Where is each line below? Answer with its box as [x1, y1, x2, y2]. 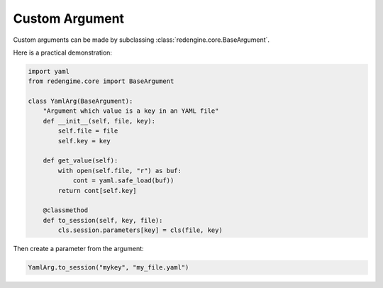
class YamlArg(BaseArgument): [28, 97, 133, 106]
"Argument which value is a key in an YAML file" [43, 107, 219, 115]
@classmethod [43, 206, 89, 214]
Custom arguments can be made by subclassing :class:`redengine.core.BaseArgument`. [13, 35, 270, 44]
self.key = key [57, 137, 111, 145]
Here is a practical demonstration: [13, 48, 113, 57]
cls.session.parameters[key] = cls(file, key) [57, 226, 223, 234]
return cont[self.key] [57, 187, 138, 194]
